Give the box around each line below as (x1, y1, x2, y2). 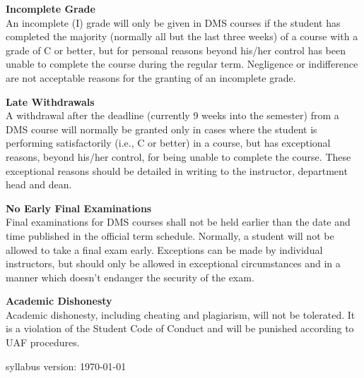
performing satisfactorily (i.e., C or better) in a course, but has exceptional (6, 135, 331, 150)
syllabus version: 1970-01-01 (6, 358, 127, 373)
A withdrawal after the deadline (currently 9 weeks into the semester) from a (6, 108, 339, 123)
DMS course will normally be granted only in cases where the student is (6, 121, 317, 136)
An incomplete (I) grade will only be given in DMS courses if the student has (6, 15, 341, 30)
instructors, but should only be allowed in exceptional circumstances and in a (6, 256, 341, 271)
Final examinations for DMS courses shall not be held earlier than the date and (6, 214, 351, 229)
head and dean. (6, 177, 72, 192)
